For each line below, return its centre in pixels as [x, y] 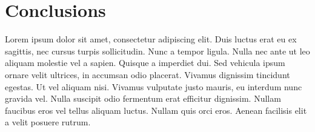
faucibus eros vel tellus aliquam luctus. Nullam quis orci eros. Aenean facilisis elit [156, 110]
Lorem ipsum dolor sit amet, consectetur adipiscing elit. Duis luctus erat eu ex [151, 39]
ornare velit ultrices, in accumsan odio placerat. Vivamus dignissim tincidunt [148, 74]
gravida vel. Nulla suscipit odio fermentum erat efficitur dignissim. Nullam [143, 98]
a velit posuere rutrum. [48, 122]
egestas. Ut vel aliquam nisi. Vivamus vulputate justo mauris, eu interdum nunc [154, 86]
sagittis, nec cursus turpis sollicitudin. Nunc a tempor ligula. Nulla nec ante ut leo [157, 51]
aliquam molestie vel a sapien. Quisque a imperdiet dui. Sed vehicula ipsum [145, 63]
